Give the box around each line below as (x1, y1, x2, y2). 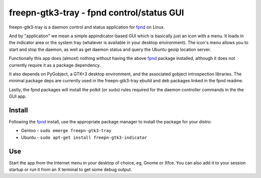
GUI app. (9, 93, 27, 99)
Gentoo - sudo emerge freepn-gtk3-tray (21, 128, 112, 133)
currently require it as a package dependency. (9, 62, 101, 68)
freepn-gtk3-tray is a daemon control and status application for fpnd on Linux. (9, 24, 165, 30)
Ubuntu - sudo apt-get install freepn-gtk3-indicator (21, 134, 147, 140)
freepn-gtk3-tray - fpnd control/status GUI (9, 7, 184, 18)
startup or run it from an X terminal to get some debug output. (9, 167, 132, 173)
